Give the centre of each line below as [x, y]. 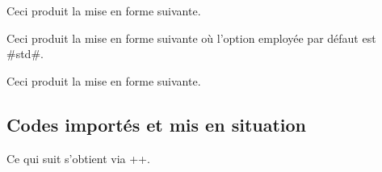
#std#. [25, 54]
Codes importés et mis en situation [157, 124]
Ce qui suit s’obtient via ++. [78, 158]
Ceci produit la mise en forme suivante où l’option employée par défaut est [191, 38]
